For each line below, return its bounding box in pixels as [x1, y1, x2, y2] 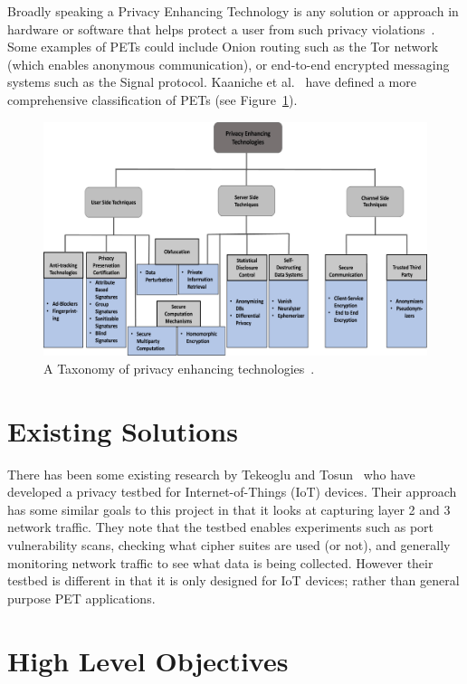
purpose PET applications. [7, 588, 156, 607]
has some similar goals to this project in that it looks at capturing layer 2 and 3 [7, 499, 451, 518]
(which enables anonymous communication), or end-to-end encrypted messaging [7, 54, 450, 73]
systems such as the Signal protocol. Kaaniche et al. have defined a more [7, 72, 416, 91]
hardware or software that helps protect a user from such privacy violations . [7, 19, 435, 38]
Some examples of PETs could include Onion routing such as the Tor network [7, 37, 439, 56]
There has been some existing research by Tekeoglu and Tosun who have [7, 464, 415, 483]
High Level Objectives [7, 641, 289, 679]
